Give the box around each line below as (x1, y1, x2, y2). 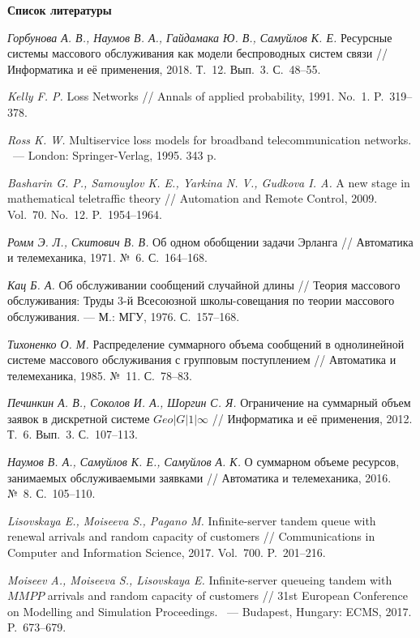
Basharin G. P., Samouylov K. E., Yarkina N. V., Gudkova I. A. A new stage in (7, 173, 410, 191)
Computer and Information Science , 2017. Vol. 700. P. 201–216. (7, 544, 326, 561)
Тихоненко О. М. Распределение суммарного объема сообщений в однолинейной (7, 335, 405, 352)
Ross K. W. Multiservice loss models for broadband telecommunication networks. (7, 131, 412, 148)
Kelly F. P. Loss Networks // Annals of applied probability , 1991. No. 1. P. (7, 88, 384, 105)
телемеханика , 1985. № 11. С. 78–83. (7, 366, 192, 383)
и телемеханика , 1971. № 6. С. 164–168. (7, 249, 208, 266)
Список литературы (7, 2, 112, 18)
